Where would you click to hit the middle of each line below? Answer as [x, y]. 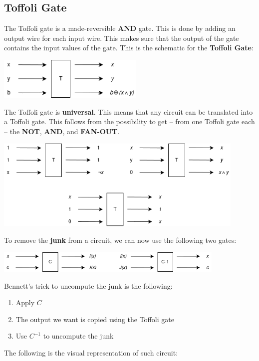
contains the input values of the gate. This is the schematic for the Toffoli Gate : [129, 48]
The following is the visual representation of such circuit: [91, 352]
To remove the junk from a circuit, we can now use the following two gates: [120, 240]
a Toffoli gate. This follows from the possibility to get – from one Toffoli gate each [129, 121]
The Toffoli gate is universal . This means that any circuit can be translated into [129, 111]
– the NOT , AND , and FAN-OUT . [62, 131]
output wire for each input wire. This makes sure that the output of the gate [122, 38]
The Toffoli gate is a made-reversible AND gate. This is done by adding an [120, 28]
